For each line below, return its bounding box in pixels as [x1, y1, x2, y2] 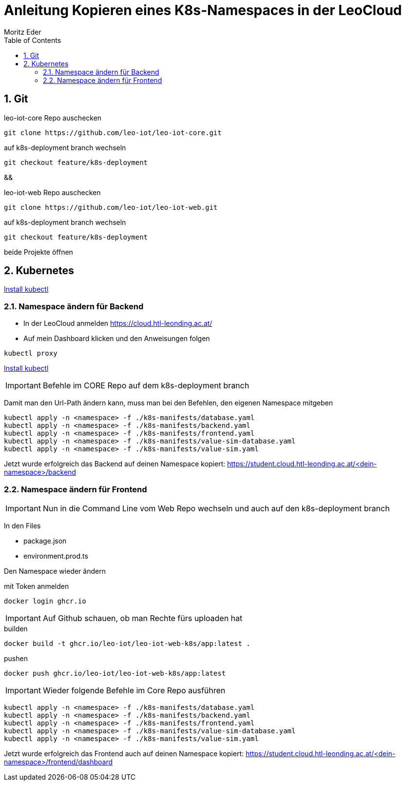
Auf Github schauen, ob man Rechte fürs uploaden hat [42, 613, 243, 623]
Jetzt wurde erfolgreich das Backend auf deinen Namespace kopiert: [4, 460, 226, 468]
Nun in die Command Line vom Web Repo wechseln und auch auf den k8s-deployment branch [42, 503, 390, 513]
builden [4, 624, 28, 633]
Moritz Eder [4, 27, 41, 36]
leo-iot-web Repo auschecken [4, 188, 101, 197]
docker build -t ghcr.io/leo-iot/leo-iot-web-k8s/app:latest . [4, 639, 251, 647]
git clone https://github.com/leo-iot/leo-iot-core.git [4, 128, 222, 137]
